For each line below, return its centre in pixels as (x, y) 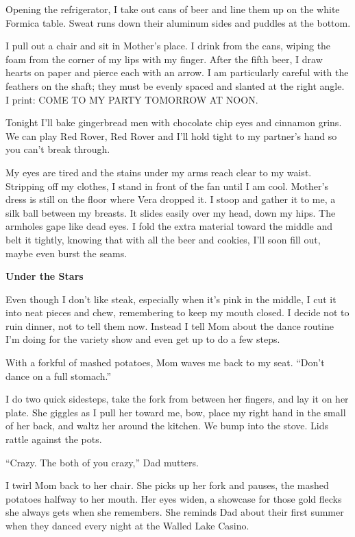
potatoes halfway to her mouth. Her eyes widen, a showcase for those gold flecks (174, 498)
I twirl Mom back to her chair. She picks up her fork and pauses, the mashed (167, 485)
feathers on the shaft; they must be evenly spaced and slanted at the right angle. (175, 85)
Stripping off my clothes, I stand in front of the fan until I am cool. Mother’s (167, 186)
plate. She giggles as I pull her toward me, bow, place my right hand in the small (176, 412)
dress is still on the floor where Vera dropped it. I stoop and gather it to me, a (171, 199)
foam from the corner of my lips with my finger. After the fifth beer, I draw (164, 59)
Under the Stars (45, 276)
